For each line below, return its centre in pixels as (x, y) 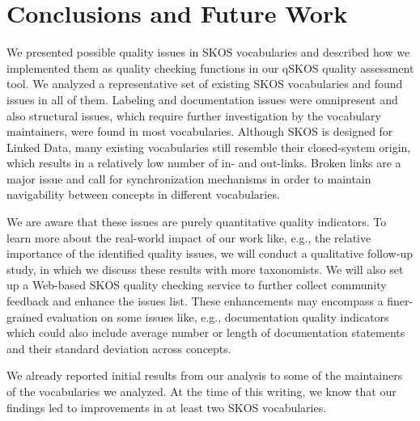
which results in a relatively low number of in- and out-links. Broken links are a (204, 163)
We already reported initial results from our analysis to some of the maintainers (205, 375)
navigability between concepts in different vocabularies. (143, 194)
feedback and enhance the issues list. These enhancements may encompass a (195, 301)
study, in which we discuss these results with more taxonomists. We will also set (205, 269)
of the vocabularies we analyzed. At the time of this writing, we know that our (202, 391)
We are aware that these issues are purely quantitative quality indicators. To (197, 222)
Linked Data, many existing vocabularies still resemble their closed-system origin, (209, 147)
